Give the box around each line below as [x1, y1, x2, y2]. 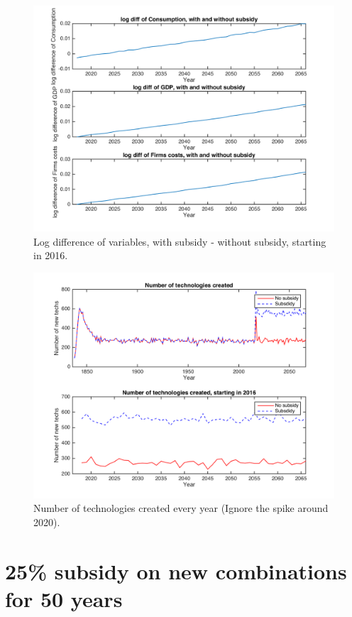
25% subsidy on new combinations [5, 556, 347, 585]
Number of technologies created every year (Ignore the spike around [33, 501, 329, 515]
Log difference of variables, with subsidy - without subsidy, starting [33, 234, 326, 249]
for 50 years [5, 584, 123, 613]
